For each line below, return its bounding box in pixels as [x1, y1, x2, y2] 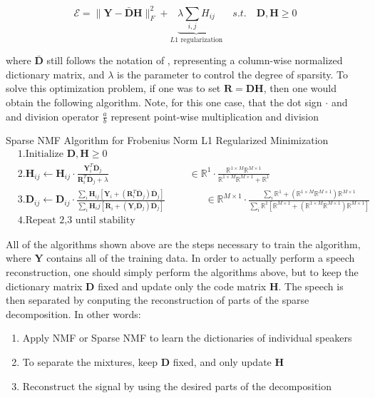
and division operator [6, 108, 99, 123]
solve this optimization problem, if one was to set [6, 81, 221, 96]
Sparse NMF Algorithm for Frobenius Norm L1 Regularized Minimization [6, 133, 329, 148]
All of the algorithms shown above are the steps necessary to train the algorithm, [6, 236, 361, 251]
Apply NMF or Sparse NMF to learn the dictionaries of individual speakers [22, 330, 352, 345]
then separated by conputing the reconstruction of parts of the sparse [6, 292, 309, 307]
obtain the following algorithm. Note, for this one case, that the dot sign [6, 95, 322, 110]
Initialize [25, 149, 63, 160]
